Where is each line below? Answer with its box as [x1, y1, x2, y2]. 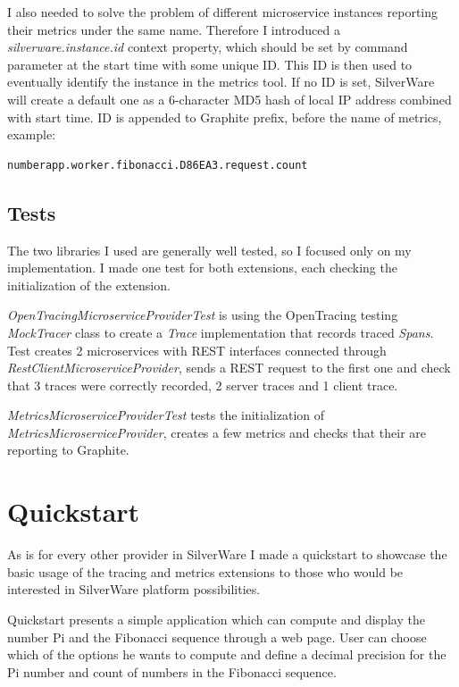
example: [7, 125, 56, 144]
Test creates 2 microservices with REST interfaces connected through [7, 340, 387, 359]
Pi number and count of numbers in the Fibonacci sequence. [7, 662, 337, 681]
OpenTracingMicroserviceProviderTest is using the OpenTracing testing [7, 306, 398, 324]
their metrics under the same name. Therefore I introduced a [7, 20, 340, 38]
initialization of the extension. [7, 275, 171, 294]
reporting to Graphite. [7, 440, 129, 459]
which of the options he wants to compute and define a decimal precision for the [7, 645, 446, 664]
